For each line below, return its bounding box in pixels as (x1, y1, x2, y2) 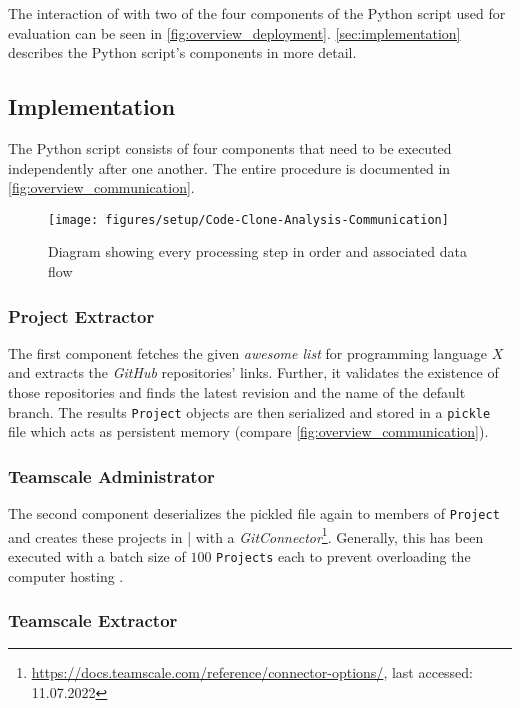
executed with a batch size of (8, 545, 186, 566)
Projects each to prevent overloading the (216, 545, 471, 566)
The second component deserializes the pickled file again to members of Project (8, 503, 500, 524)
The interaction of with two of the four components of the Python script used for (8, 3, 506, 23)
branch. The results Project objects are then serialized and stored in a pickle (8, 401, 491, 422)
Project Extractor (8, 303, 155, 328)
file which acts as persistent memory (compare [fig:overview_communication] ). (8, 421, 489, 442)
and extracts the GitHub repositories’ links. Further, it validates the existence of (8, 362, 499, 383)
